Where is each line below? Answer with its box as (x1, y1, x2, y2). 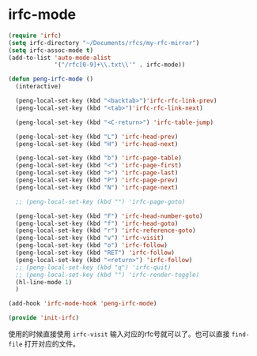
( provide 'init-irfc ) (8, 314, 80, 322)
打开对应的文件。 (24, 339, 81, 349)
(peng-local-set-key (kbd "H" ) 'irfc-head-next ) (15, 140, 179, 148)
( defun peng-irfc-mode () (8, 75, 93, 84)
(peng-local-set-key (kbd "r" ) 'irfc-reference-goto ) (15, 227, 196, 234)
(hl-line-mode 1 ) (15, 278, 73, 286)
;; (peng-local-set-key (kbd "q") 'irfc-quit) (15, 263, 172, 272)
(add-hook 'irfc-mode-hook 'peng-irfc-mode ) (8, 300, 157, 308)
